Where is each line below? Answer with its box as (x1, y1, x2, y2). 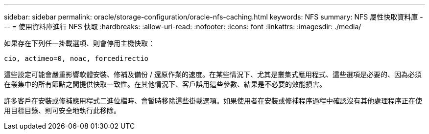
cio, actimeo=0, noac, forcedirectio (4, 55, 149, 62)
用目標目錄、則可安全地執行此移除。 (4, 106, 120, 115)
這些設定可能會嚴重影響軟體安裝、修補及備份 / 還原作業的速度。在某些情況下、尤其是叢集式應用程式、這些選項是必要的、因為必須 (4, 70, 422, 78)
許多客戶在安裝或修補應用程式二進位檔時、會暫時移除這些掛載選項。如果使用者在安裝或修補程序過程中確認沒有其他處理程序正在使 (4, 96, 422, 105)
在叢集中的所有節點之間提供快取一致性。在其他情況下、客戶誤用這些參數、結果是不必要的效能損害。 (4, 80, 326, 88)
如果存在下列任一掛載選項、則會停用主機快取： (4, 39, 155, 47)
